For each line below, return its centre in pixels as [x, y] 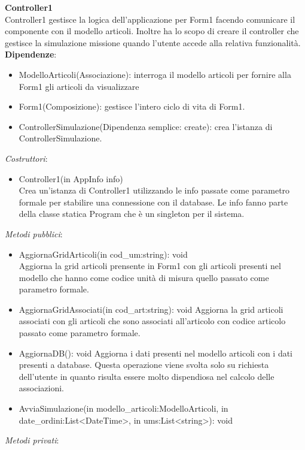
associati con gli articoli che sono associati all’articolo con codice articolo [152, 321]
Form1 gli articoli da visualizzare [79, 86]
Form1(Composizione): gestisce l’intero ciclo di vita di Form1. [132, 106]
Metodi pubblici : [34, 233]
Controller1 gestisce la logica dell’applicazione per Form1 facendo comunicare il [150, 19]
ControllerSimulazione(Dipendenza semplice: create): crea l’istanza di [146, 126]
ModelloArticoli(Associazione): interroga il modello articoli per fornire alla [155, 74]
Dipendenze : [31, 54]
